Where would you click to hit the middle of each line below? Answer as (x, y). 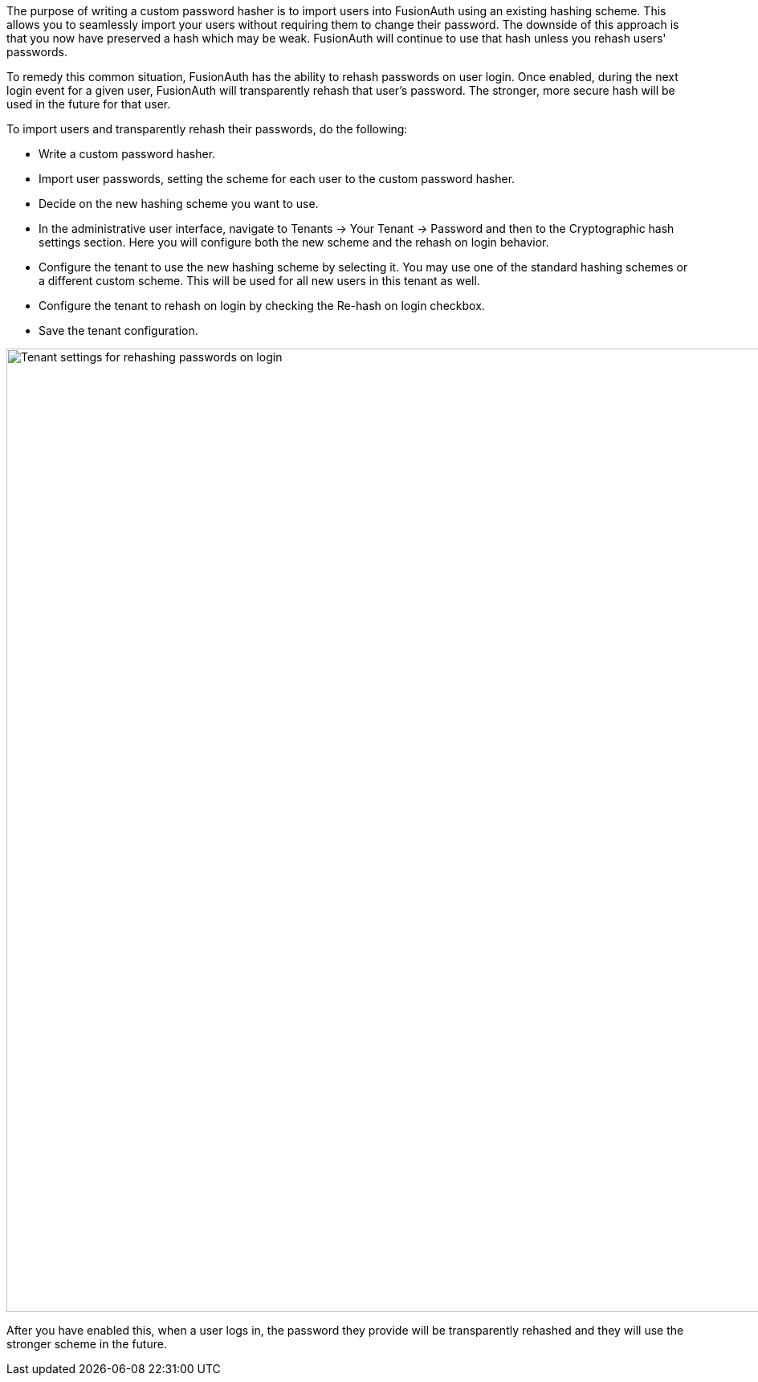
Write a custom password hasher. (127, 154)
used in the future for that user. (89, 104)
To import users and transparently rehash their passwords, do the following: (207, 129)
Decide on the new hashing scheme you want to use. (179, 204)
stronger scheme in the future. (87, 1344)
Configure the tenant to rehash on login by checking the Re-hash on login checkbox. (262, 306)
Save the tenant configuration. (118, 330)
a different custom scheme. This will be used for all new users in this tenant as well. (259, 281)
